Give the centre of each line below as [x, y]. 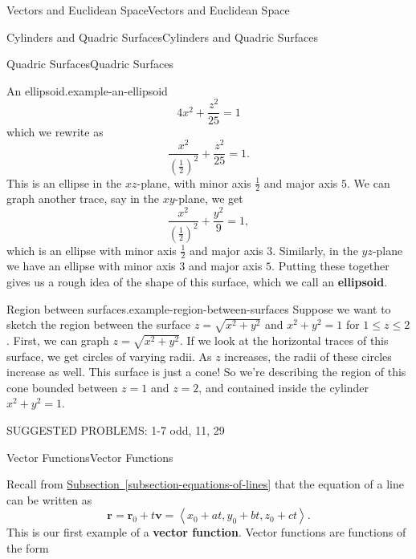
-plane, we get [209, 198]
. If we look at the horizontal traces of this [284, 340]
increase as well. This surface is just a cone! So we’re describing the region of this [206, 372]
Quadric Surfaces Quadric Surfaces [90, 64]
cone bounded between [62, 387]
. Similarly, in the [315, 250]
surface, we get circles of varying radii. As [109, 356]
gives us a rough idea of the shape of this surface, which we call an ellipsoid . [197, 281]
